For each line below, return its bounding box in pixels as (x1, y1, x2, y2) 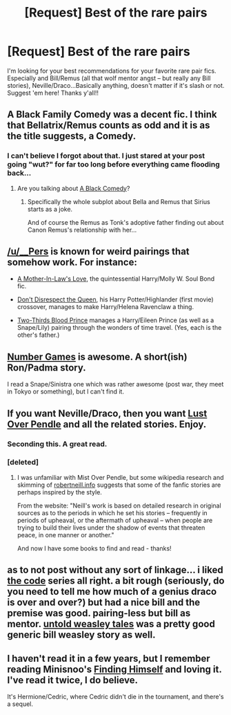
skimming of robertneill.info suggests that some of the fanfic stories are (17, 481, 221, 489)
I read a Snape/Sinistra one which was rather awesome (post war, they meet (7, 380, 224, 389)
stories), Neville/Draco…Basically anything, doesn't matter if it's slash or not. (7, 81, 225, 89)
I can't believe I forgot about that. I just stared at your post (7, 151, 205, 160)
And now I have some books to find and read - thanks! (17, 544, 172, 552)
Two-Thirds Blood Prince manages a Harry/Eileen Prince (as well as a (17, 316, 214, 324)
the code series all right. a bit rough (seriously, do (7, 575, 225, 587)
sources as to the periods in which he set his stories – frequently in (17, 508, 208, 517)
